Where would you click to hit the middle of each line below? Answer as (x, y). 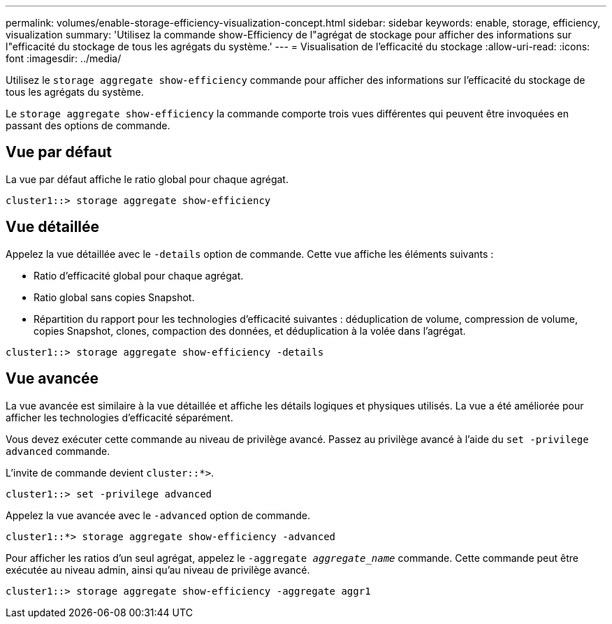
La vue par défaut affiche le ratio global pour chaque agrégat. (147, 179)
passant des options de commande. (88, 125)
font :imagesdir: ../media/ (64, 58)
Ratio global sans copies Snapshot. (114, 297)
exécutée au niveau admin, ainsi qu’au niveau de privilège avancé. (158, 569)
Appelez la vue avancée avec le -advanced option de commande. (158, 515)
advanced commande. (58, 451)
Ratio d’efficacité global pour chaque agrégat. (139, 275)
